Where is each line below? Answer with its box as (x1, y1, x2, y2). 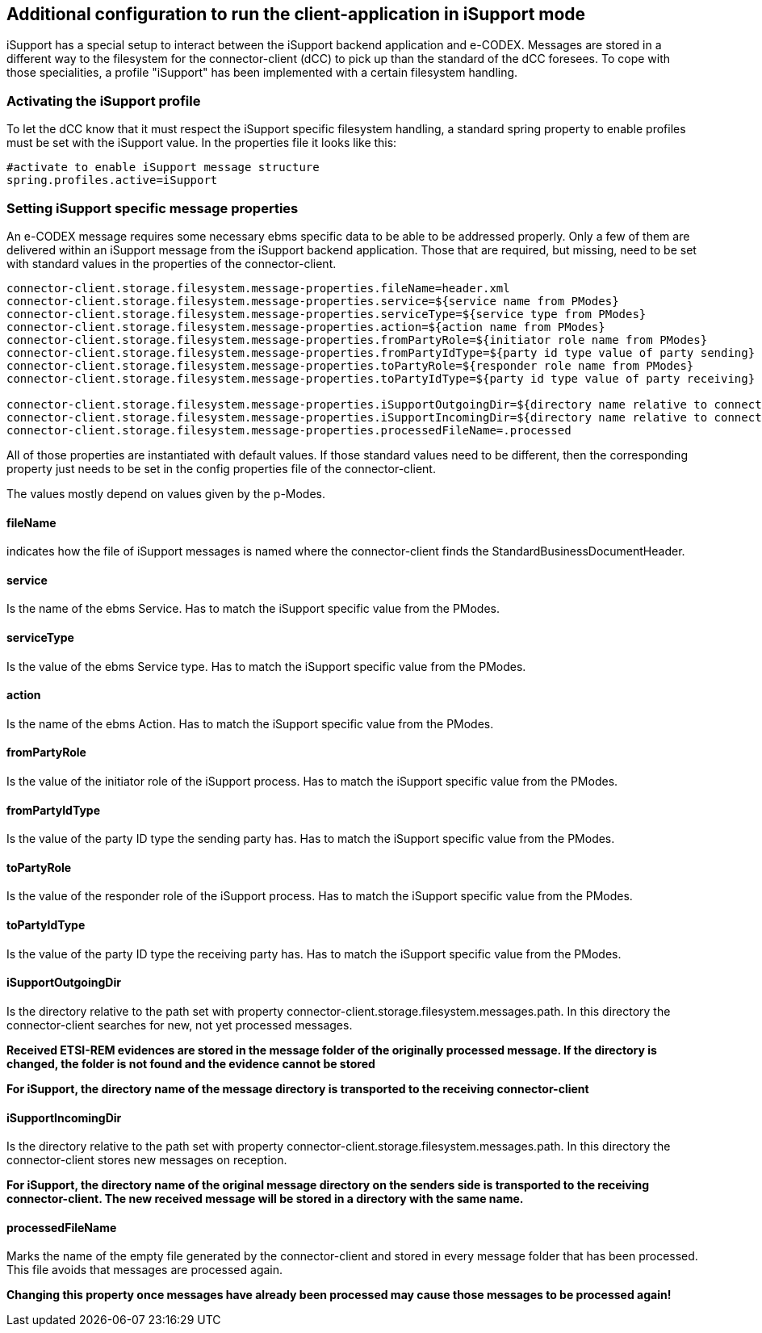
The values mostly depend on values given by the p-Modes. (6, 486, 326, 501)
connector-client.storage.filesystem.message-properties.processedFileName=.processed (6, 423, 571, 437)
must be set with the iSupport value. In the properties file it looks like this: (6, 136, 397, 150)
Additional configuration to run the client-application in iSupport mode (6, 4, 586, 24)
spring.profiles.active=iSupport (6, 174, 218, 187)
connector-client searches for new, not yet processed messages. (6, 1017, 353, 1032)
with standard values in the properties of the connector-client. (6, 256, 337, 270)
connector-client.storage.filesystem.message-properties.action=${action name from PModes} (6, 320, 605, 333)
